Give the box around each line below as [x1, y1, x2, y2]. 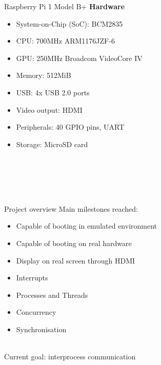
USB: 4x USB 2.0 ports [16, 87, 90, 97]
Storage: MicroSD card [16, 138, 88, 149]
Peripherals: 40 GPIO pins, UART [16, 121, 125, 132]
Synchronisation [16, 323, 67, 334]
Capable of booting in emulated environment [16, 220, 157, 231]
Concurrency [16, 307, 56, 317]
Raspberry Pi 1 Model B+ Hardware [4, 1, 125, 11]
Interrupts [16, 272, 48, 283]
